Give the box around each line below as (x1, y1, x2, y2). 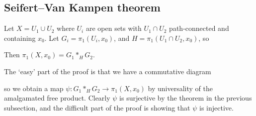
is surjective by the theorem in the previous (119, 93, 252, 103)
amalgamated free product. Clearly (4, 93, 110, 103)
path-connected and (169, 23, 229, 33)
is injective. (199, 102, 234, 113)
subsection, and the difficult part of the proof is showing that (4, 102, 190, 113)
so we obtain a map (4, 83, 64, 93)
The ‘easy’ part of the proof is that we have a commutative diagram (4, 66, 211, 76)
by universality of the (148, 83, 213, 93)
